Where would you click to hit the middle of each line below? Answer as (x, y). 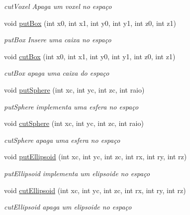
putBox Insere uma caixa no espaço (58, 40)
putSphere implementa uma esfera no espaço (71, 106)
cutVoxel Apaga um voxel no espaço (58, 6)
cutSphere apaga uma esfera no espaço (62, 140)
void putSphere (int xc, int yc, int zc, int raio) (74, 89)
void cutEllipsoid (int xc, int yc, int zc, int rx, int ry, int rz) (95, 190)
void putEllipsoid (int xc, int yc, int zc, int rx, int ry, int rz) (95, 157)
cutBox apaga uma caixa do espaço (57, 73)
